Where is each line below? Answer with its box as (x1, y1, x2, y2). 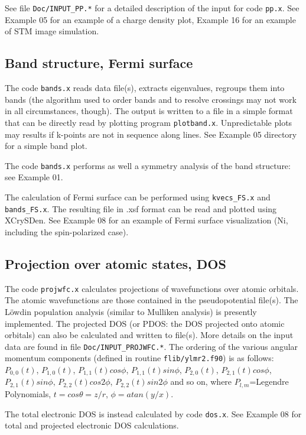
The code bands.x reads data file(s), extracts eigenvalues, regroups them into (5, 82, 285, 94)
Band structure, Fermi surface (5, 54, 193, 72)
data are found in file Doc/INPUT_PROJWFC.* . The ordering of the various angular (5, 340, 298, 352)
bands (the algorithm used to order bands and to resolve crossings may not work (5, 93, 297, 105)
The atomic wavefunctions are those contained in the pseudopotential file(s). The (5, 294, 298, 306)
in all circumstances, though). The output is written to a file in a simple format (5, 105, 293, 117)
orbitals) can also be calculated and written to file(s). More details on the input (5, 329, 294, 341)
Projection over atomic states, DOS (5, 254, 226, 272)
